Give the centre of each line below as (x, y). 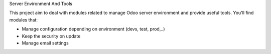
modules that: (23, 19)
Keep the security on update (51, 36)
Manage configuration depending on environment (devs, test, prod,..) (93, 29)
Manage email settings (45, 43)
